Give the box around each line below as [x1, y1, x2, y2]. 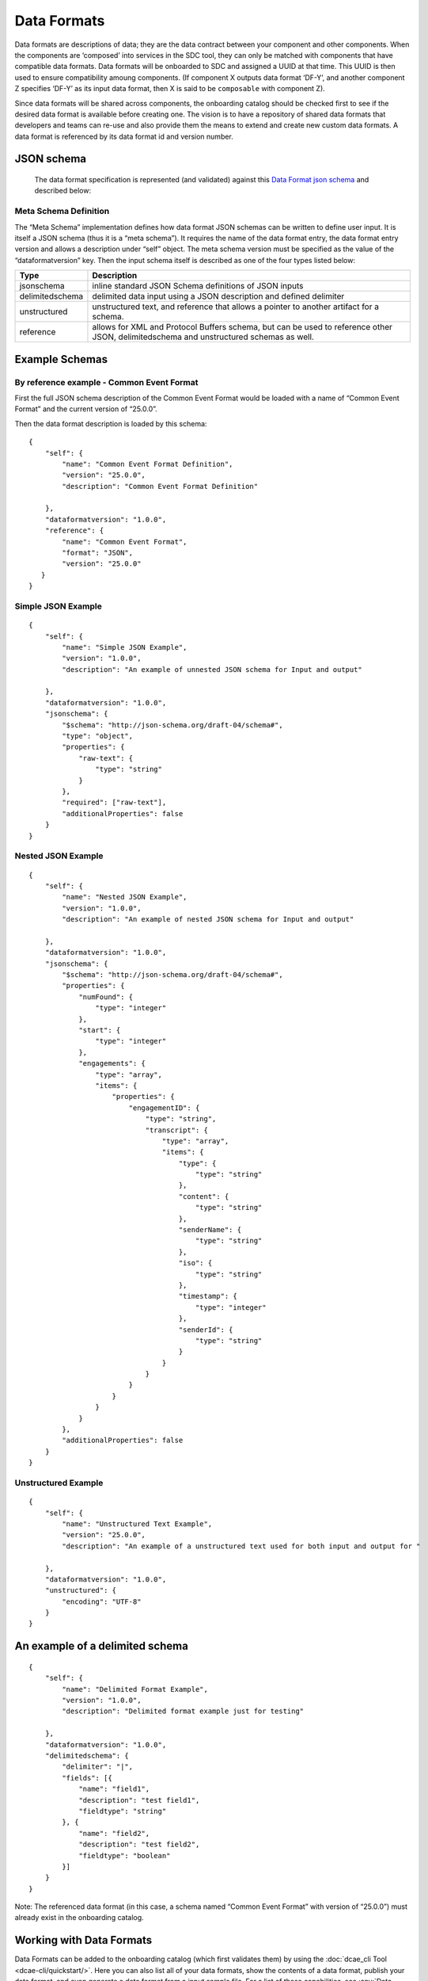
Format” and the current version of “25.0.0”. [14, 404, 157, 414]
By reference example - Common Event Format [14, 376, 199, 387]
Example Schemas [14, 353, 108, 366]
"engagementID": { [128, 1103, 200, 1113]
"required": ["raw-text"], [62, 798, 167, 807]
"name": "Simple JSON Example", [62, 643, 187, 651]
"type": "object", [62, 731, 134, 741]
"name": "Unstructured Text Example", [62, 1519, 213, 1529]
